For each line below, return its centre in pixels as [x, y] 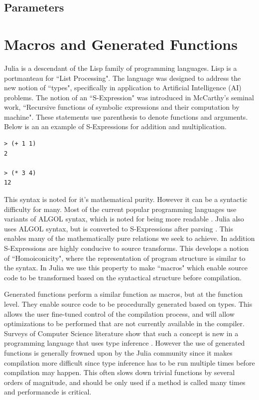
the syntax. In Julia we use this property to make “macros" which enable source [126, 268]
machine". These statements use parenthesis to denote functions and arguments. [126, 116]
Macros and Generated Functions [121, 44]
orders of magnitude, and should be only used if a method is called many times [125, 382]
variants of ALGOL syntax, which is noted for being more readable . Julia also [124, 219]
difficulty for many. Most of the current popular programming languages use [120, 209]
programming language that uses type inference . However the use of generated [125, 343]
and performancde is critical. [48, 392]
